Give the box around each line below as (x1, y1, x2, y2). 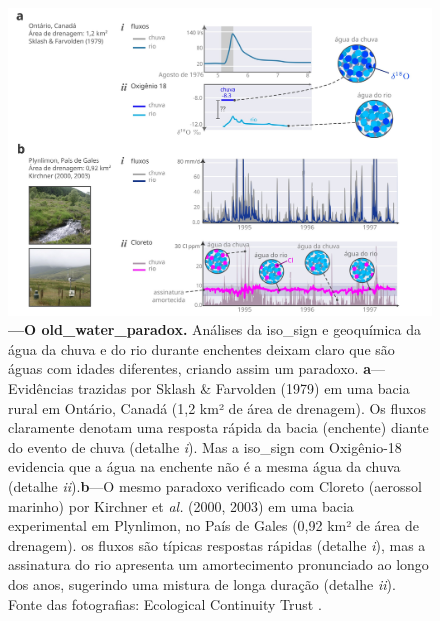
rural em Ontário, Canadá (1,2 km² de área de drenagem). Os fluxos (8, 397, 426, 418)
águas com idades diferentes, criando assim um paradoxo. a (8, 358, 371, 379)
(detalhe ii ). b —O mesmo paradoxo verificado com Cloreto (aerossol (8, 475, 422, 496)
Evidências (8, 378, 74, 399)
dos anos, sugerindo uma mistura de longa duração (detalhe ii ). (8, 573, 396, 594)
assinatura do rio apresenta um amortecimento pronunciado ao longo (8, 554, 429, 575)
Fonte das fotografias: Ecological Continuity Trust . (8, 593, 322, 614)
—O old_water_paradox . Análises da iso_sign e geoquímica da (8, 319, 422, 340)
